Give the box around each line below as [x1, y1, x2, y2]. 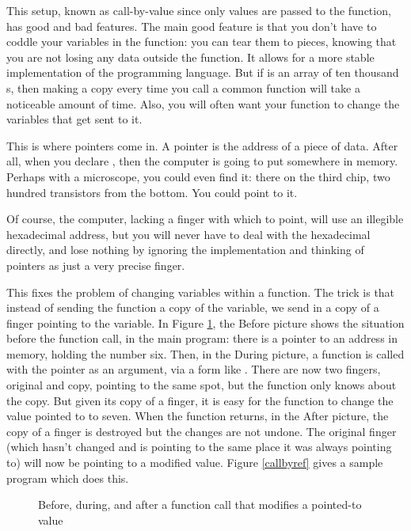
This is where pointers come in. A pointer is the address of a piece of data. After [6, 137, 398, 154]
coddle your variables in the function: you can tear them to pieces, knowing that [6, 33, 397, 50]
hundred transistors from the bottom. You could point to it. [6, 184, 298, 200]
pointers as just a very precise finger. [6, 256, 185, 273]
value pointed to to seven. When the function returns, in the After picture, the [6, 408, 389, 424]
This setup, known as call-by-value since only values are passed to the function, [6, 2, 391, 18]
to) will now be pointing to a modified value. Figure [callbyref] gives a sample [6, 454, 383, 471]
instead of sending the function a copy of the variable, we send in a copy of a [6, 299, 379, 316]
